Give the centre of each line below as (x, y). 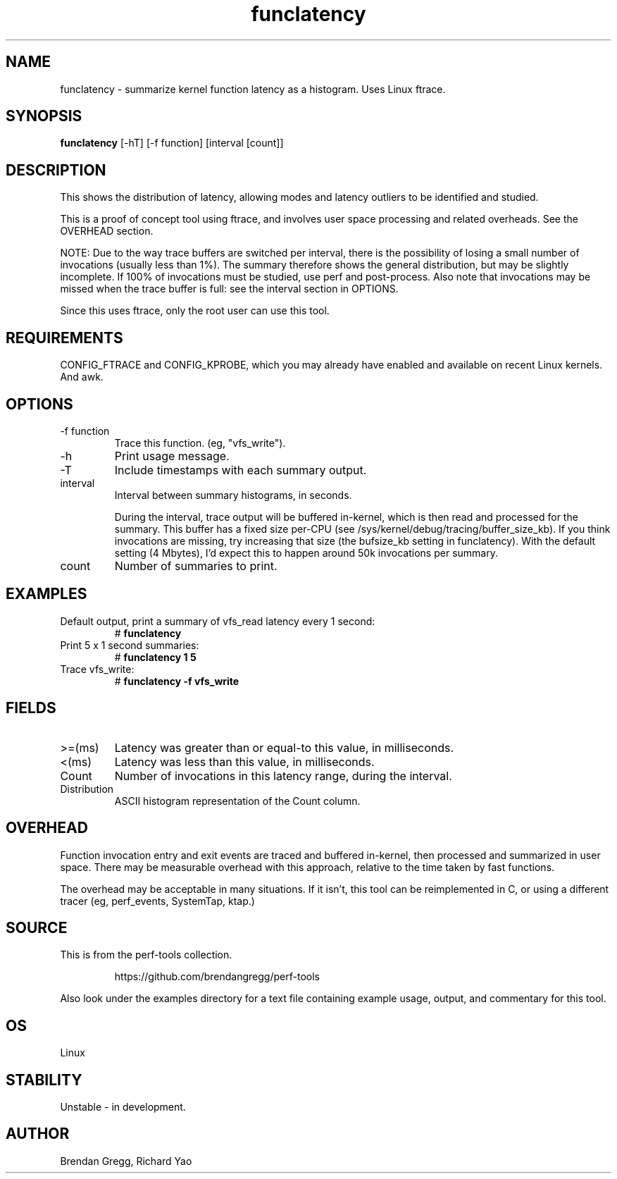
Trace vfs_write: (97, 669)
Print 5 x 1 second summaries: (130, 645)
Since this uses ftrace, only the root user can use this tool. (195, 311)
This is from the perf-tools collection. (146, 955)
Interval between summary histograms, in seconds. (233, 495)
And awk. (82, 377)
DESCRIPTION (56, 170)
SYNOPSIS (44, 116)
